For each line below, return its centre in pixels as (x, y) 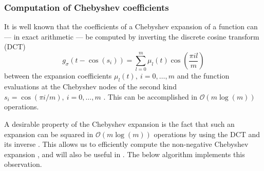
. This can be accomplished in (150, 96)
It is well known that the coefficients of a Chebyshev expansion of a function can (131, 26)
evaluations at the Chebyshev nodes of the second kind (90, 87)
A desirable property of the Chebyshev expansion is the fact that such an (119, 123)
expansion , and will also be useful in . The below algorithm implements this (125, 154)
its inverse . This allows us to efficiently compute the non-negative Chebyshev (126, 144)
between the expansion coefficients (58, 76)
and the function (203, 76)
